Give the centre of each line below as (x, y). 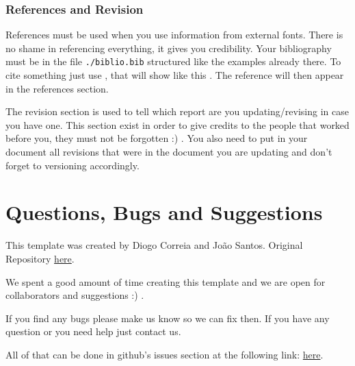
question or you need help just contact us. (93, 331)
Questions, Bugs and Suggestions (164, 212)
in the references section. (57, 88)
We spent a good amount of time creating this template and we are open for (166, 281)
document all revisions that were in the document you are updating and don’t (169, 152)
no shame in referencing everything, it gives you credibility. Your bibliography (169, 48)
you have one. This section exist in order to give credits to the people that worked (177, 124)
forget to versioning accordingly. (73, 165)
